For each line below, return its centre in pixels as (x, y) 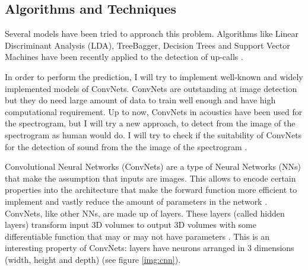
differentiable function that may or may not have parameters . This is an (137, 236)
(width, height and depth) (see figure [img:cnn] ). (93, 259)
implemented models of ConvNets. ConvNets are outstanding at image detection (151, 88)
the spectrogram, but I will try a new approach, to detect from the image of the (150, 123)
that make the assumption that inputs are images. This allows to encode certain (150, 178)
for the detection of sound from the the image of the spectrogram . (126, 146)
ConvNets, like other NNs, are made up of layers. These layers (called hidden (145, 213)
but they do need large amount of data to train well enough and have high (140, 100)
